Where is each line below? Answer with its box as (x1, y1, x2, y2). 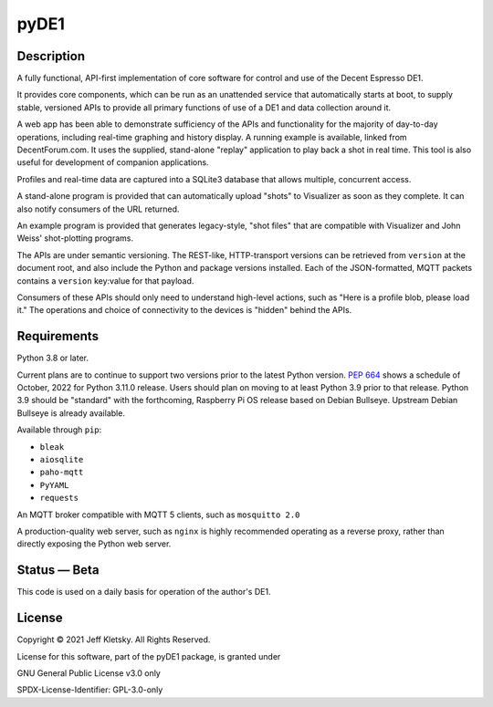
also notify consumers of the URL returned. (16, 203, 180, 214)
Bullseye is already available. (16, 407, 125, 419)
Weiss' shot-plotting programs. (16, 233, 134, 244)
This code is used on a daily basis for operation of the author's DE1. (16, 587, 271, 598)
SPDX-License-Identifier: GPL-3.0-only (16, 684, 163, 695)
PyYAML (39, 480, 69, 490)
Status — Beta (16, 562, 100, 578)
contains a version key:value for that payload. (16, 275, 194, 286)
